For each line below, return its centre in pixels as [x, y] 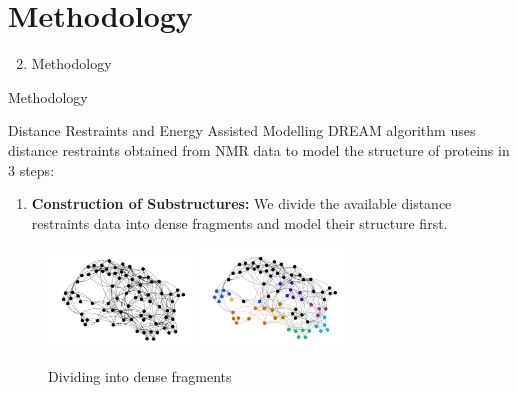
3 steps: [31, 169]
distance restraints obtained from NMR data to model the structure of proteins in [259, 149]
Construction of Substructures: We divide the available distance [241, 203]
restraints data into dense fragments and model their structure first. [239, 222]
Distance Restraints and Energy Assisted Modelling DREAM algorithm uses [242, 130]
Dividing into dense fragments [140, 376]
